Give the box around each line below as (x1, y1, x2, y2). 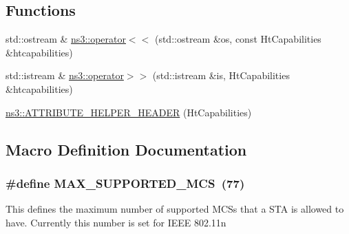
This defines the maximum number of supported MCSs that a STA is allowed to (6, 202, 344, 216)
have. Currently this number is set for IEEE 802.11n (6, 215, 226, 229)
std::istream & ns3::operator (6, 68, 124, 83)
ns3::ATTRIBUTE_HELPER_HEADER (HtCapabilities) (6, 105, 252, 119)
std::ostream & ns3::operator (6, 32, 126, 46)
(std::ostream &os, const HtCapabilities (154, 32, 321, 46)
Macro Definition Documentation (6, 138, 247, 160)
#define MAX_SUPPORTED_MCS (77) (6, 174, 245, 191)
